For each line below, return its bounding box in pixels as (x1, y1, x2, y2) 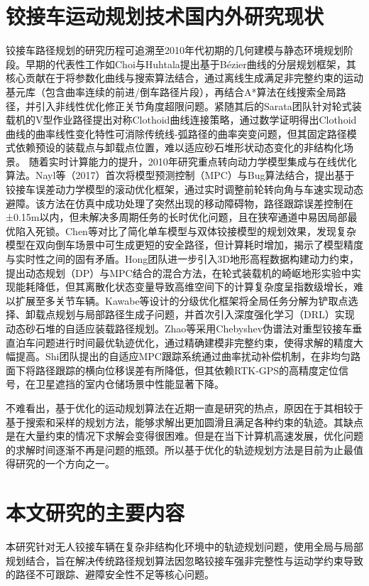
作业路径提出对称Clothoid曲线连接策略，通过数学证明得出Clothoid (53, 112, 357, 127)
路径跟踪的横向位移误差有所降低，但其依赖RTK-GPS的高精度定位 (35, 362, 339, 377)
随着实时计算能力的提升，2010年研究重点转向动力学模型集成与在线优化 (28, 153, 357, 168)
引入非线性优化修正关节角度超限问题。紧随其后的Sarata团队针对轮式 (35, 98, 352, 113)
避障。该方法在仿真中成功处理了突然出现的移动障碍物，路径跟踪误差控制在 (6, 195, 353, 210)
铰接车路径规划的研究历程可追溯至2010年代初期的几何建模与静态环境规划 (6, 43, 343, 58)
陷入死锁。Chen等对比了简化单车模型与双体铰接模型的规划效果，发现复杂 (15, 223, 356, 238)
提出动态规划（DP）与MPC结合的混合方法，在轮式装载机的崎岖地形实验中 (6, 265, 351, 280)
